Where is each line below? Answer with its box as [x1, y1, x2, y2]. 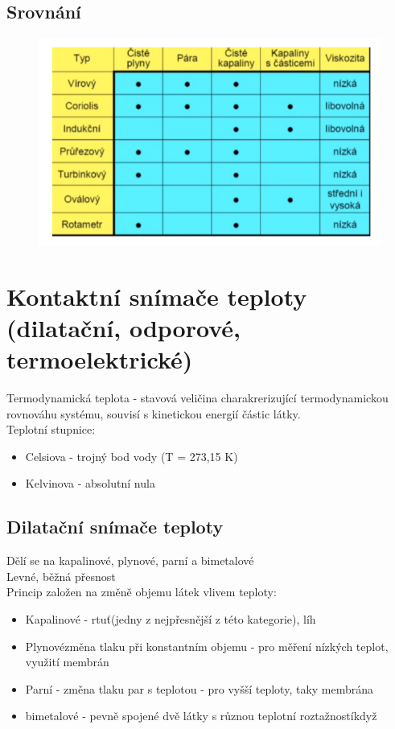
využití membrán [25, 653, 109, 670]
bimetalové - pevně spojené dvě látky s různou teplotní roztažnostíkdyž [25, 707, 377, 724]
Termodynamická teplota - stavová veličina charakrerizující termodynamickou [6, 389, 389, 406]
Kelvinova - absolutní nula [25, 475, 155, 492]
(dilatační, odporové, [6, 311, 241, 344]
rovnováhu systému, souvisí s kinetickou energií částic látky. [6, 405, 301, 422]
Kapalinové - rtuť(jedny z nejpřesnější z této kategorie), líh [25, 610, 316, 627]
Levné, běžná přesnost [6, 567, 116, 584]
